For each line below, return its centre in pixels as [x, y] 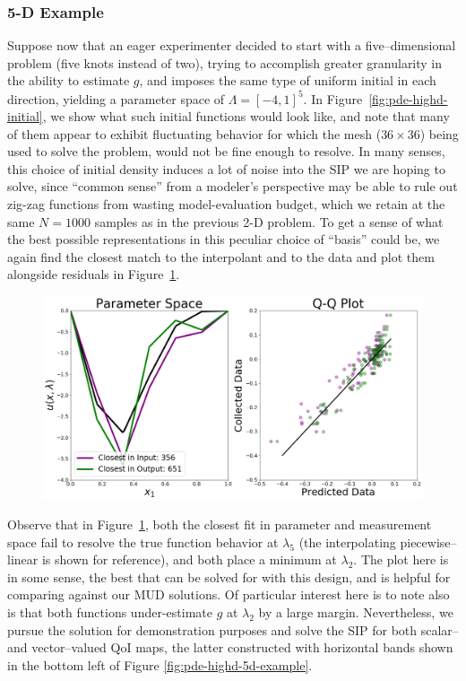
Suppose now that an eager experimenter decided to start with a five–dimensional [232, 45]
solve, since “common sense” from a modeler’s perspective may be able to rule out [233, 186]
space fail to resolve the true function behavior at [143, 541]
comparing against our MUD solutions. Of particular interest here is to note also [229, 594]
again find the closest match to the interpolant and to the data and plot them [221, 256]
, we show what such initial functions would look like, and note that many [246, 116]
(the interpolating [347, 541]
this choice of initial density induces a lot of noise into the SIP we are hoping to [226, 168]
